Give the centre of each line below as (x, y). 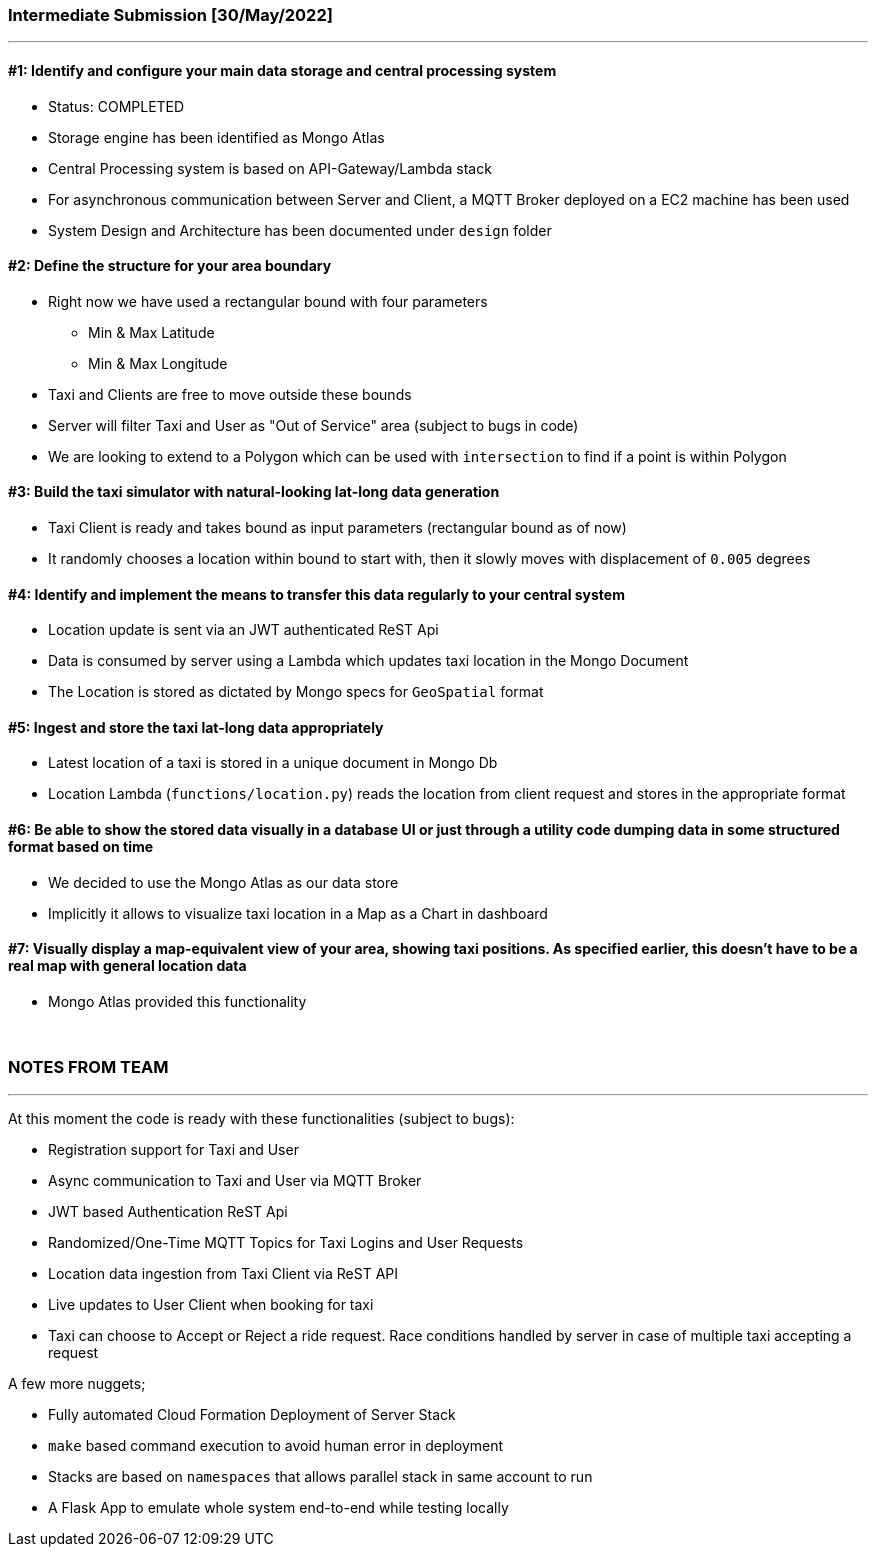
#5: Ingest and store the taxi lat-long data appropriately (196, 727)
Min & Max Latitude (151, 332)
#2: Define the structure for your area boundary (170, 266)
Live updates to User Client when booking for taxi (211, 1304)
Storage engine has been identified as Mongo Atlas (216, 137)
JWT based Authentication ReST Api (168, 1211)
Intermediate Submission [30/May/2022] (170, 15)
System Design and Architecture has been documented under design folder (300, 230)
